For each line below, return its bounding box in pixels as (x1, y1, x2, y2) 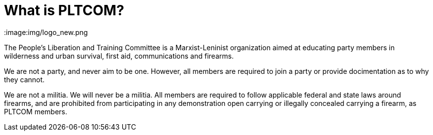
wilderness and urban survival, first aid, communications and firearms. (4, 51, 234, 60)
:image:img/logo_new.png (4, 28, 88, 36)
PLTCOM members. (4, 107, 67, 116)
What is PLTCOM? (4, 2, 124, 19)
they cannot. (4, 75, 45, 84)
